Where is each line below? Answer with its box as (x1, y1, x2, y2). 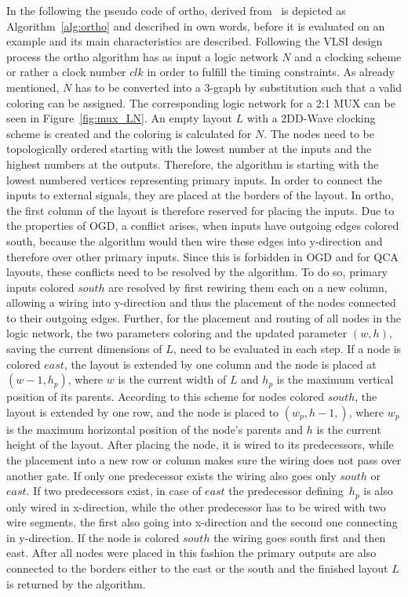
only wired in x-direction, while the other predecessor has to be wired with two (6, 498, 386, 515)
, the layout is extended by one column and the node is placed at (64, 355, 377, 372)
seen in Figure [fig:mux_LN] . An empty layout (6, 110, 232, 126)
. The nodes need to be (264, 125, 374, 141)
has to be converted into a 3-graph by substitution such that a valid (75, 78, 402, 95)
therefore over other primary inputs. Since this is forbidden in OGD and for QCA (6, 248, 399, 264)
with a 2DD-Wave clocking (246, 110, 376, 126)
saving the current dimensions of (6, 340, 162, 357)
